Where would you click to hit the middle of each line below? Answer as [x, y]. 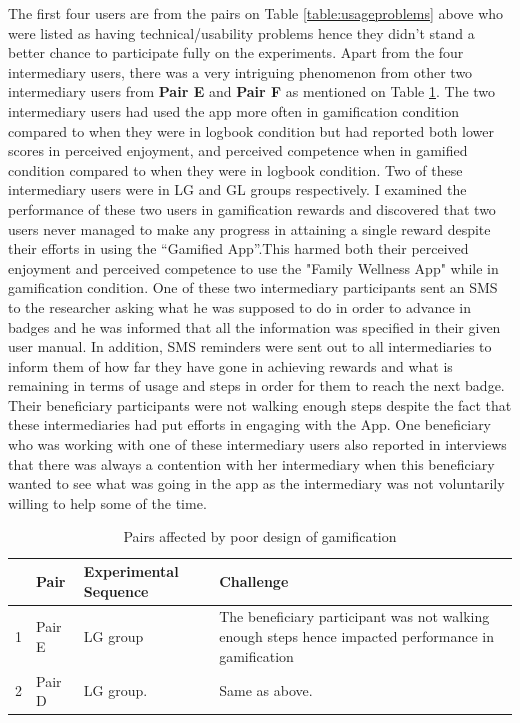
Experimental [131, 571]
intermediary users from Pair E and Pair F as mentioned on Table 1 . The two [252, 91]
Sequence [116, 590]
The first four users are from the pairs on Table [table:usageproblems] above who [256, 13]
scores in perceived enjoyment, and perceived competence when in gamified [238, 150]
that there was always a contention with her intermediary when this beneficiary [251, 463]
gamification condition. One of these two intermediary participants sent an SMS [253, 287]
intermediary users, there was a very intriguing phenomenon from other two [240, 71]
